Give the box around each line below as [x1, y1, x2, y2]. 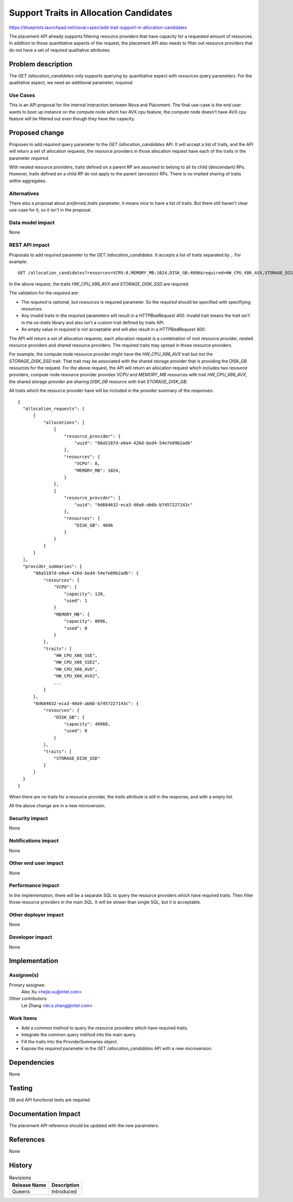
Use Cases [9, 92, 35, 98]
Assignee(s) [9, 972, 39, 979]
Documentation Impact [9, 1109, 81, 1118]
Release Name [12, 1182, 46, 1189]
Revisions [9, 1174, 31, 1181]
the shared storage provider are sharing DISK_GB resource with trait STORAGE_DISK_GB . [9, 379, 188, 385]
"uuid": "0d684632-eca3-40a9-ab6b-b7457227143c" [74, 502, 193, 507]
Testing [9, 1084, 33, 1092]
